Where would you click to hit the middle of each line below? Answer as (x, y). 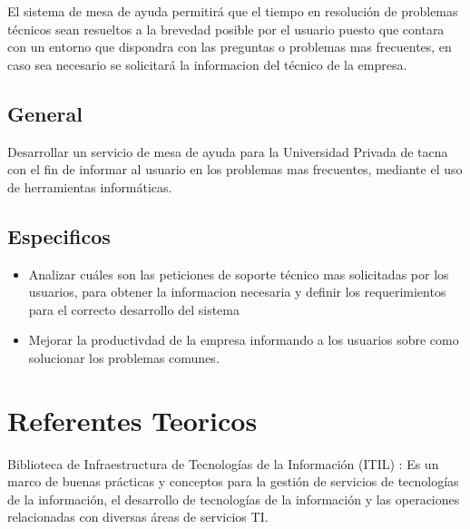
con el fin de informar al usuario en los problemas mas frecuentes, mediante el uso (235, 169)
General (45, 113)
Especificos (59, 235)
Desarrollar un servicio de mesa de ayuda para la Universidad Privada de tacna (228, 151)
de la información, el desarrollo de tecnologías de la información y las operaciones (234, 499)
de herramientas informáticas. (90, 186)
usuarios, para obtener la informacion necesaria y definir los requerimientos (237, 292)
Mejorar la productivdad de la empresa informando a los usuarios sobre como (244, 340)
